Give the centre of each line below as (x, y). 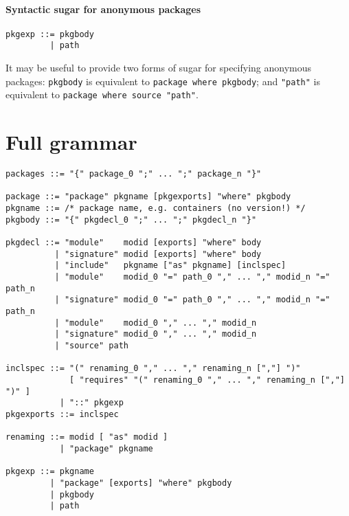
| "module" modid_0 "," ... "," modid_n (156, 323)
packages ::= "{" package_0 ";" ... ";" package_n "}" (134, 174)
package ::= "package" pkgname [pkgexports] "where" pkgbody (148, 197)
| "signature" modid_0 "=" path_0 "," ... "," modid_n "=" (192, 300)
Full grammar (71, 142)
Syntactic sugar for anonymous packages (103, 9)
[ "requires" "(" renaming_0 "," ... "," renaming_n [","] (207, 380)
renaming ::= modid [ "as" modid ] (87, 437)
